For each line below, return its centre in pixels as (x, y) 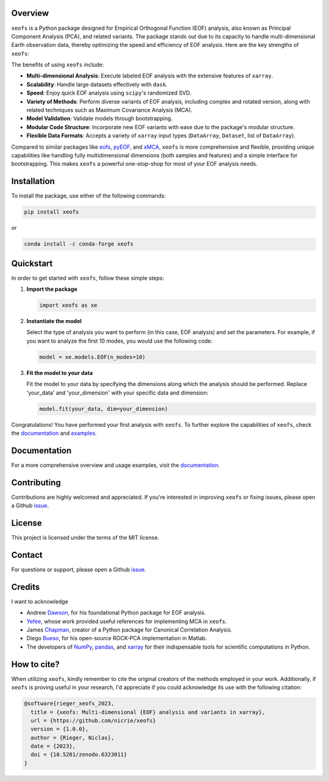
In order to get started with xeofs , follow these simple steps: (88, 278)
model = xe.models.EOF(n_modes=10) (92, 357)
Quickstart (32, 263)
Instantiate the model (54, 321)
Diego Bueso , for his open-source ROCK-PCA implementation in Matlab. (117, 638)
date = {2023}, (53, 746)
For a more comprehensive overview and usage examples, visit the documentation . (116, 465)
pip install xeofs (51, 212)
